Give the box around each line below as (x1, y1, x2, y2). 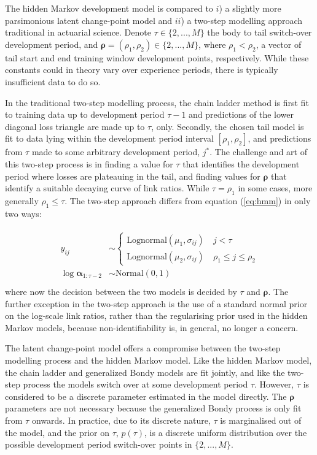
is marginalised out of (220, 413, 302, 426)
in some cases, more (238, 182, 313, 194)
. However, (254, 378, 294, 391)
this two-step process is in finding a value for (5, 157, 173, 170)
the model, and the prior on (5, 426, 110, 438)
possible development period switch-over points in (5, 438, 192, 451)
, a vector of (256, 37, 302, 50)
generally (5, 194, 39, 207)
